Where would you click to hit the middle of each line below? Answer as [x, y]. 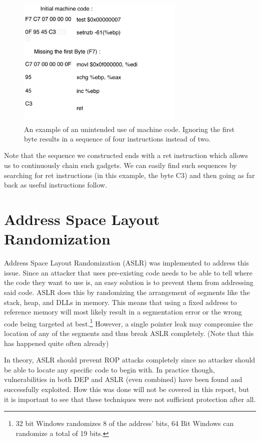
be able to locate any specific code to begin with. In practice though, [109, 369]
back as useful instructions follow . [56, 185]
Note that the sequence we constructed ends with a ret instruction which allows [126, 155]
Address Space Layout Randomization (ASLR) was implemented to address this [126, 263]
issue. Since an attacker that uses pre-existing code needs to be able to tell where [128, 272]
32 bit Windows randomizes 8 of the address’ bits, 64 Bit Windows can [125, 423]
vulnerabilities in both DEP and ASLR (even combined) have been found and [123, 379]
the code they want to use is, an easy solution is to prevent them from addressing [129, 282]
